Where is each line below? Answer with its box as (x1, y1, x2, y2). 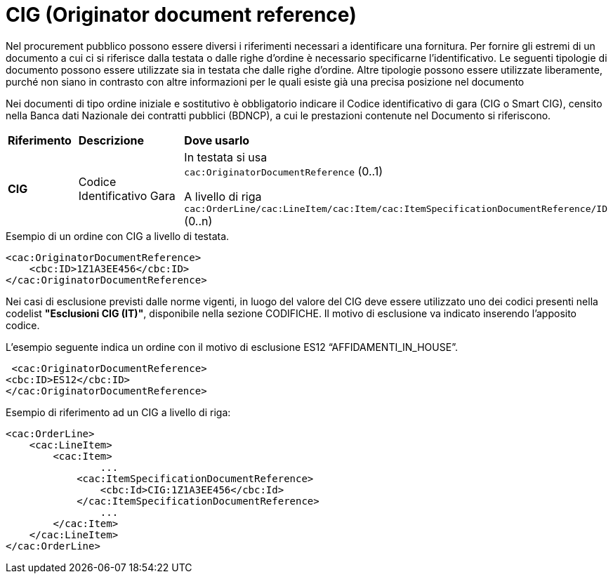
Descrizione (78, 133, 144, 147)
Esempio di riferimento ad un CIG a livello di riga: (6, 406, 231, 418)
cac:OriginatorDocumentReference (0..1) (184, 164, 383, 178)
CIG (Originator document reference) (6, 3, 357, 27)
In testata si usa (184, 149, 268, 164)
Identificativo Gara (78, 189, 176, 204)
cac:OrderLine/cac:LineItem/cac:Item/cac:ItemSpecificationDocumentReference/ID (184, 203, 607, 214)
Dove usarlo (184, 133, 250, 147)
